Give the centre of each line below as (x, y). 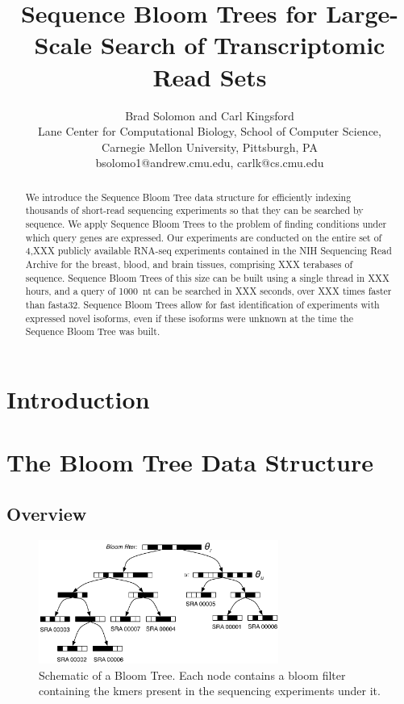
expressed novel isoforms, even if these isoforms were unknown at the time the (189, 318)
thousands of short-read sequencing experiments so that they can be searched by (194, 210)
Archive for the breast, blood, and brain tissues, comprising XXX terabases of (189, 264)
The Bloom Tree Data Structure (190, 462)
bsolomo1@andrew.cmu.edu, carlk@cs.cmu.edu (210, 163)
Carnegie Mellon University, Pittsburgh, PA (210, 147)
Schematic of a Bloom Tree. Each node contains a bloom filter (192, 675)
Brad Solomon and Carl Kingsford (210, 115)
